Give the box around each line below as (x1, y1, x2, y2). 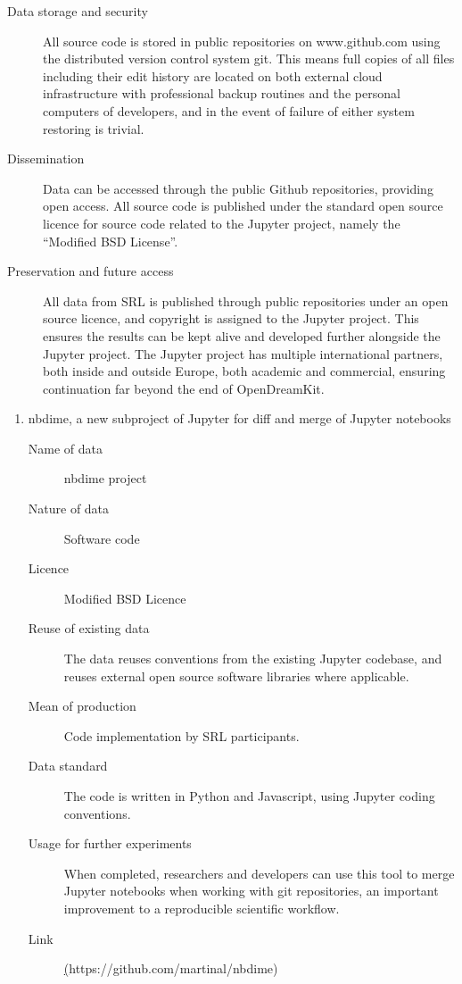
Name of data (28, 438, 103, 457)
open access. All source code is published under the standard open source (43, 196, 443, 215)
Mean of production (28, 696, 136, 715)
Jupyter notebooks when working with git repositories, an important (63, 881, 439, 900)
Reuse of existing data (28, 619, 150, 638)
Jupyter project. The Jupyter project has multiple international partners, (43, 344, 443, 363)
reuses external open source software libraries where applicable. (63, 666, 409, 685)
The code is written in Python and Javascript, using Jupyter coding (63, 787, 435, 805)
